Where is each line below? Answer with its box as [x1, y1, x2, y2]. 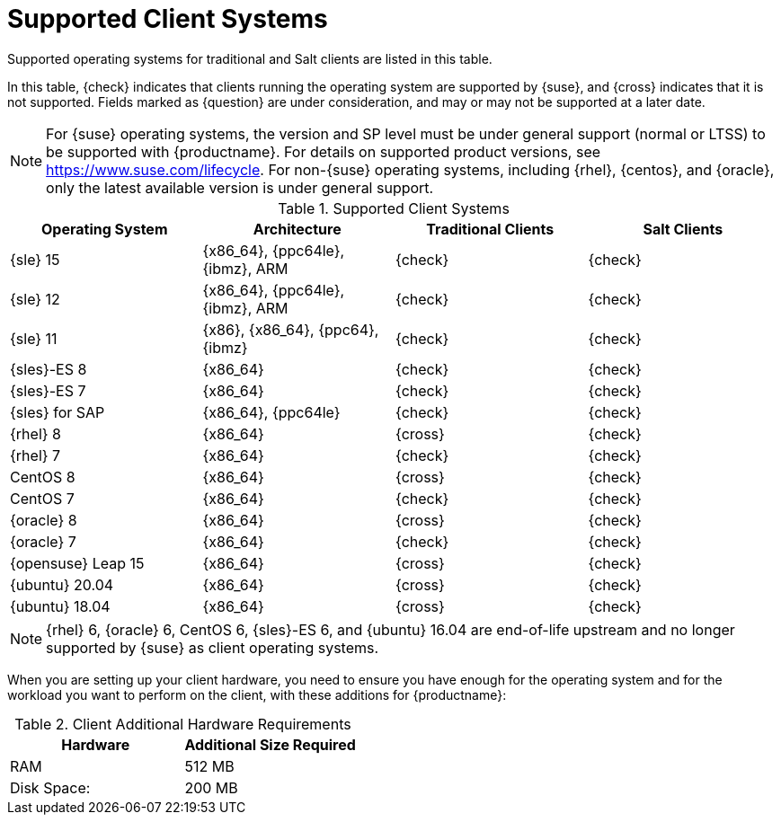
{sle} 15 [10, 250, 60, 269]
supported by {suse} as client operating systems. [46, 638, 379, 657]
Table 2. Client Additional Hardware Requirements [14, 714, 351, 733]
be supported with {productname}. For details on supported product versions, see [46, 142, 601, 161]
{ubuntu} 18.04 [10, 597, 111, 615]
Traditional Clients [426, 219, 555, 238]
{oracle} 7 [10, 532, 76, 551]
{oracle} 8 [10, 510, 77, 529]
